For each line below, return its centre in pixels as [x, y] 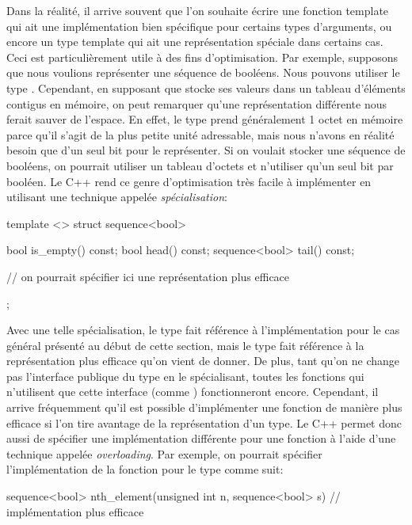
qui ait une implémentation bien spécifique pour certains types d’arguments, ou [199, 26]
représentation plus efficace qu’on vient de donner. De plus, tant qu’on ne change [203, 361]
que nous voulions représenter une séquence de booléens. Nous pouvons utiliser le [203, 72]
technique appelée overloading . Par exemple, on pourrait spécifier [164, 453]
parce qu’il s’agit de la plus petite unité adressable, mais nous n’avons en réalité [200, 134]
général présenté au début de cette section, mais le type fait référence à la [185, 345]
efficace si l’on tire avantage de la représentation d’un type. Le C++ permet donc [204, 422]
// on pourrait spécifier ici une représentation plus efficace [148, 276]
